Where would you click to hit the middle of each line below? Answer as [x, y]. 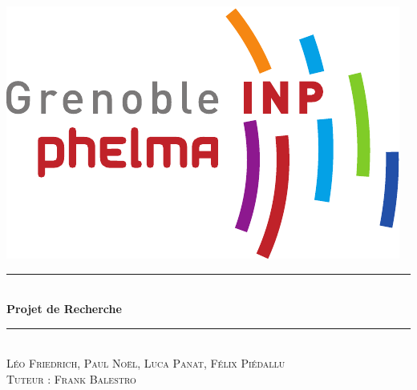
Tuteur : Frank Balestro [71, 378]
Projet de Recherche [64, 309]
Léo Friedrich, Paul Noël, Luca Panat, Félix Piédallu [146, 363]
